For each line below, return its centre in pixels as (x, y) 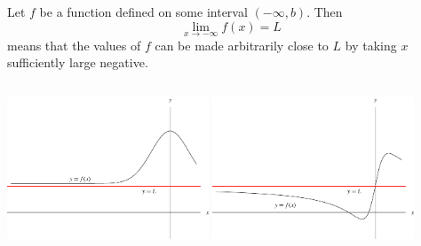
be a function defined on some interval (143, 12)
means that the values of (74, 45)
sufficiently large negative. (78, 62)
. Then (325, 12)
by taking (371, 45)
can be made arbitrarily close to (242, 45)
